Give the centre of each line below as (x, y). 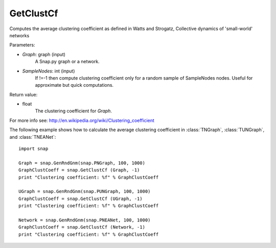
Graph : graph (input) (44, 54)
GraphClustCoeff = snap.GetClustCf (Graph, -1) (79, 170)
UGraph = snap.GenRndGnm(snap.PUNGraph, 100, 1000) (85, 192)
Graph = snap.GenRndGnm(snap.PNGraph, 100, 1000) (82, 163)
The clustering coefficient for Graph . (74, 111)
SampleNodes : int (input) (49, 71)
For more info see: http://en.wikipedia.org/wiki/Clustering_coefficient (82, 120)
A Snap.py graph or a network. (67, 62)
